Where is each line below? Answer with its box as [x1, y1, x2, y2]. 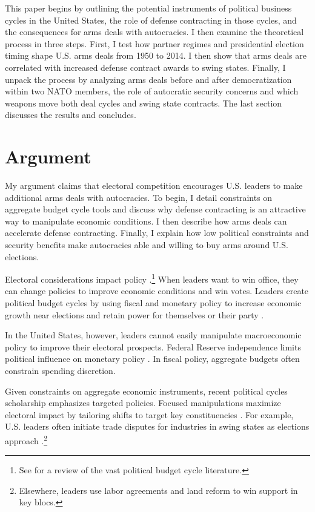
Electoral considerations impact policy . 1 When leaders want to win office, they [5, 271, 299, 285]
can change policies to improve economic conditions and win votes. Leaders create [5, 284, 309, 297]
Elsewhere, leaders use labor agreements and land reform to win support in [19, 484, 298, 496]
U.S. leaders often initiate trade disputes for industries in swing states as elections [5, 420, 310, 433]
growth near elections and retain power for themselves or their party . [5, 308, 264, 321]
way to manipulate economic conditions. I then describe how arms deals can [5, 214, 287, 227]
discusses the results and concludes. [5, 108, 136, 121]
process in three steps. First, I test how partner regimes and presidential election [5, 37, 304, 50]
